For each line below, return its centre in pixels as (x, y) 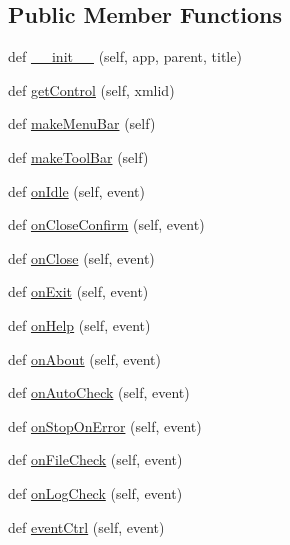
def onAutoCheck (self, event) (99, 392)
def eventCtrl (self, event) (86, 526)
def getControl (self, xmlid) (91, 89)
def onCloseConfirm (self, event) (106, 224)
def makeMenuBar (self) (82, 123)
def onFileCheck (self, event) (95, 459)
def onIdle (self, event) (76, 190)
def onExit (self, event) (78, 291)
